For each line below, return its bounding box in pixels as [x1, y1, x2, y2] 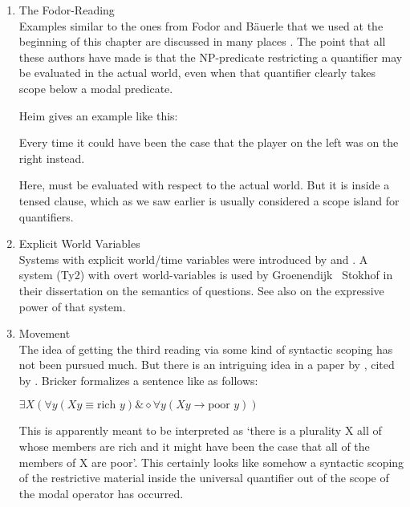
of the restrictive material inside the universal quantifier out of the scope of [18, 469, 389, 486]
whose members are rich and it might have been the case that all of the [18, 438, 370, 455]
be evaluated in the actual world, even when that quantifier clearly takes [18, 64, 376, 81]
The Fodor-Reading [18, 2, 115, 18]
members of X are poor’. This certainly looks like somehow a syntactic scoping [18, 453, 404, 470]
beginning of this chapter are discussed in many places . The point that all [18, 33, 386, 50]
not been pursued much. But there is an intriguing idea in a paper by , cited [18, 356, 395, 373]
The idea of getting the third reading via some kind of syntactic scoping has [18, 340, 393, 357]
